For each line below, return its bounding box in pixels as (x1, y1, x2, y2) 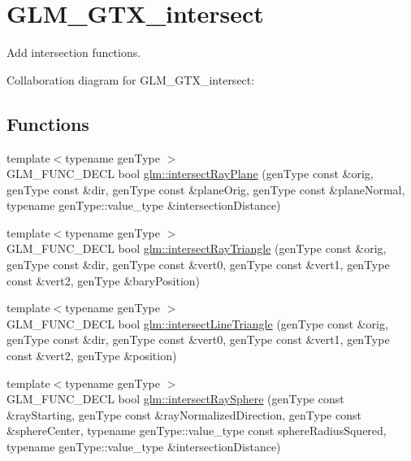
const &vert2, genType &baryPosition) (6, 272, 201, 289)
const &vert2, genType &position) (6, 347, 177, 364)
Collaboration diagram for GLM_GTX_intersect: (6, 71, 255, 88)
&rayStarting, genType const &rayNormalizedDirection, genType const (6, 406, 361, 423)
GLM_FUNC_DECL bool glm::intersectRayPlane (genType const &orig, (6, 165, 374, 182)
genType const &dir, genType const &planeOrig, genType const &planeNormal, (6, 180, 405, 198)
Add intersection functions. (6, 44, 141, 61)
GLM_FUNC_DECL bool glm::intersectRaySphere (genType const (6, 390, 344, 407)
